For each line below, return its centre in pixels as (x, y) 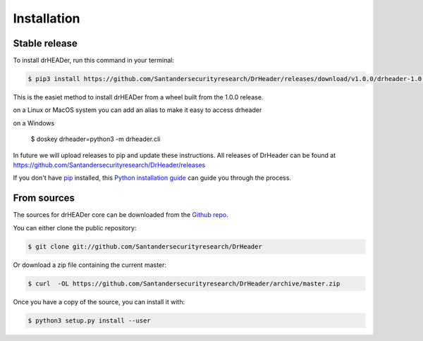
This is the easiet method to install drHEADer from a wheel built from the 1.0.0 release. (138, 97)
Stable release (45, 43)
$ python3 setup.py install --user (89, 320)
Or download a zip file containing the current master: (90, 265)
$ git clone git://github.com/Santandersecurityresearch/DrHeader (145, 246)
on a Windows (34, 123)
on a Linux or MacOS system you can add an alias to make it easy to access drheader (137, 110)
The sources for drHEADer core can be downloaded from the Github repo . (121, 215)
